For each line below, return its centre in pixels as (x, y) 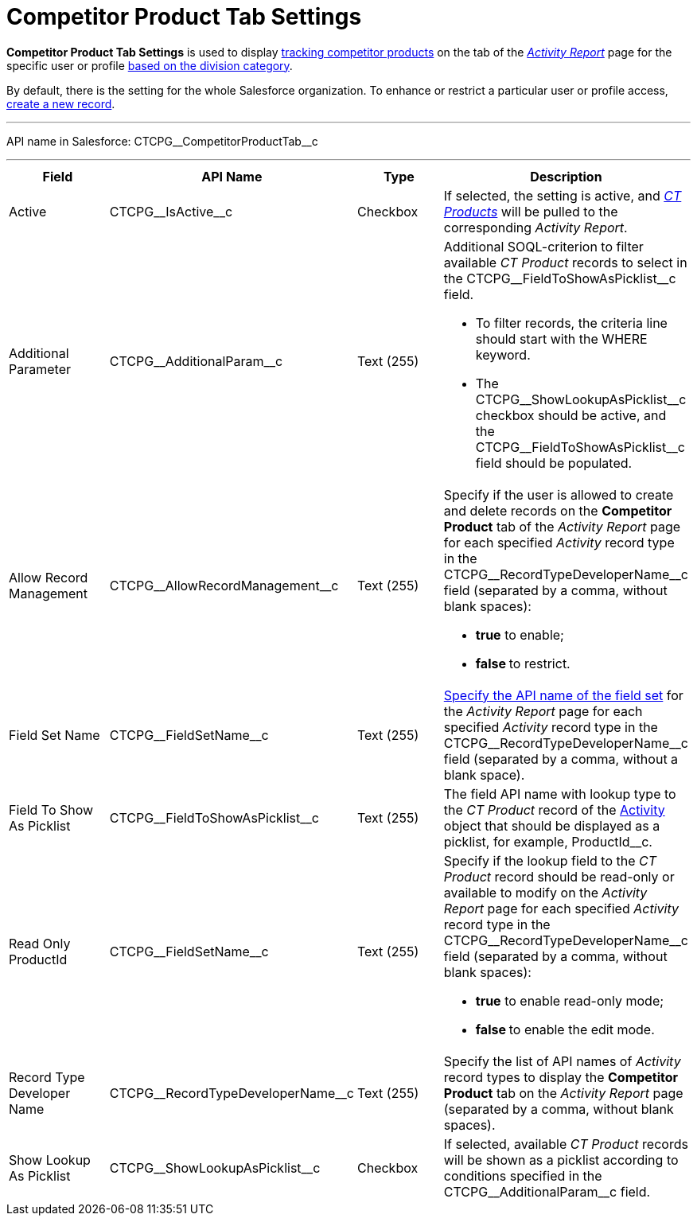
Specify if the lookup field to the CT (550, 860)
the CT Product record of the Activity (554, 809)
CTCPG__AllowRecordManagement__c (224, 585)
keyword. (503, 354)
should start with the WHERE (561, 339)
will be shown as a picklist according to (561, 1160)
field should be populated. (554, 463)
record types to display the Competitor (561, 1077)
